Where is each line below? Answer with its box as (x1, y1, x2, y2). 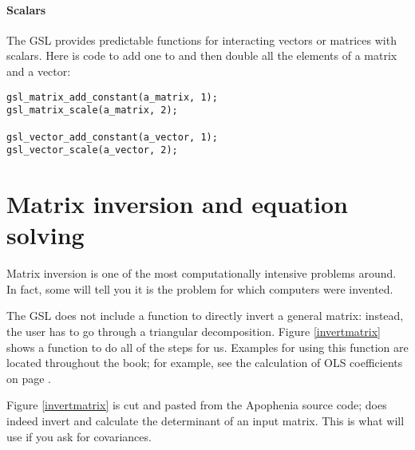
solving (6, 219, 85, 251)
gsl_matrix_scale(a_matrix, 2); (6, 105, 178, 116)
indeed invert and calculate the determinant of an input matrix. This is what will (6, 412, 405, 428)
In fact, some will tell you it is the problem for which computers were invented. (6, 280, 393, 297)
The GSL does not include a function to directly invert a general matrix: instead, (6, 307, 404, 324)
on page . (6, 369, 51, 386)
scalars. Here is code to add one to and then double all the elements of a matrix (6, 47, 397, 64)
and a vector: (6, 62, 71, 79)
